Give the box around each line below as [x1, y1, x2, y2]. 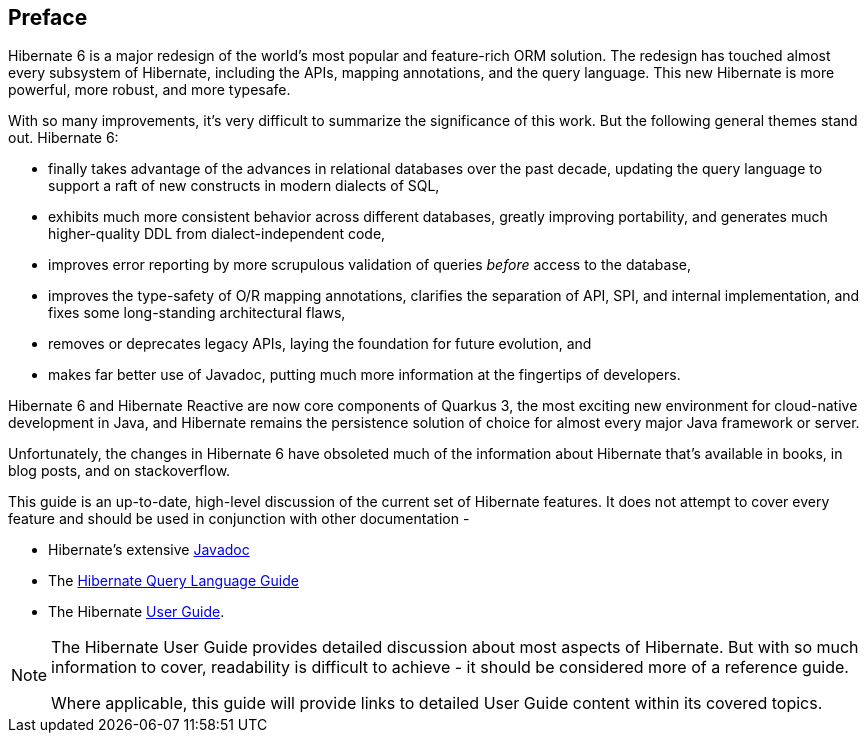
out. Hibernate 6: [8, 129, 119, 147]
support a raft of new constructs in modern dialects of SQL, [48, 177, 440, 195]
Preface [8, 5, 88, 30]
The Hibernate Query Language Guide [48, 572, 299, 590]
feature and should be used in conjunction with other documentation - [8, 510, 470, 528]
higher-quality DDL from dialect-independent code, [48, 225, 386, 243]
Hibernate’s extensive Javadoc [48, 541, 250, 559]
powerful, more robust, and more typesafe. [8, 81, 291, 99]
